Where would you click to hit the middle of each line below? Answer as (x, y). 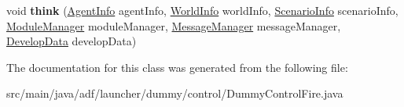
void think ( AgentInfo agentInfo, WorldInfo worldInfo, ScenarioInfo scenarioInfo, (202, 10)
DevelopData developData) (72, 41)
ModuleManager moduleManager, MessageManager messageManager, (174, 25)
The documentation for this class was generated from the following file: (177, 67)
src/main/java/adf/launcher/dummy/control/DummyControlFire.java (175, 93)
